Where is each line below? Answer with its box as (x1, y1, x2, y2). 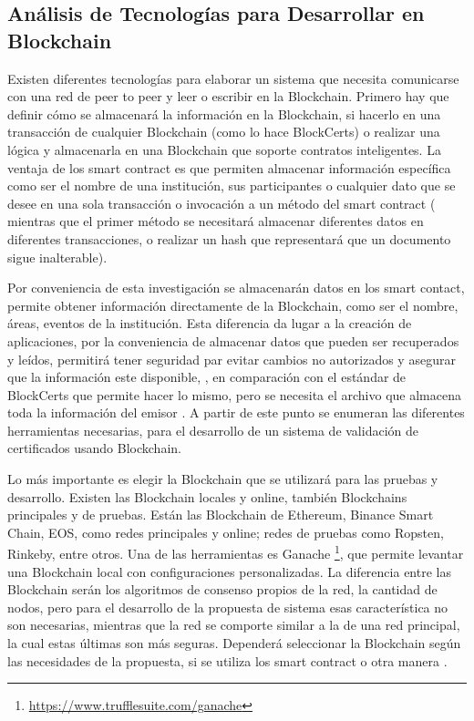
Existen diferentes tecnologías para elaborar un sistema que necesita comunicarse (7, 68, 459, 88)
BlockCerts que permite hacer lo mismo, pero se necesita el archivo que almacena (7, 385, 461, 404)
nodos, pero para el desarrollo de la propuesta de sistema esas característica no (7, 597, 448, 616)
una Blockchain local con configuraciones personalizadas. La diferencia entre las (7, 561, 451, 581)
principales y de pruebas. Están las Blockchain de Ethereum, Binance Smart (7, 505, 434, 524)
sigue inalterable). (7, 247, 108, 266)
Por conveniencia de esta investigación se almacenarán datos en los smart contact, (7, 278, 465, 297)
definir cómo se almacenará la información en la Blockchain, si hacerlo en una (7, 104, 441, 123)
